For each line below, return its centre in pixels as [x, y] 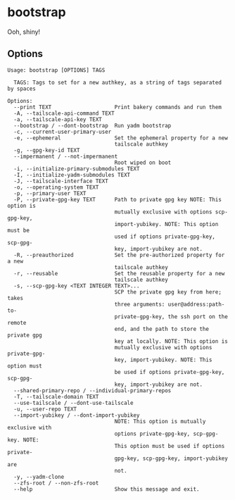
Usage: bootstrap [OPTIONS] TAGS [56, 70]
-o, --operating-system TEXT [56, 187]
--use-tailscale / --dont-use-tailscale [74, 403]
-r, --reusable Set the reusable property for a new [119, 273]
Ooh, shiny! [24, 32]
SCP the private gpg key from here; [168, 292]
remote [17, 323]
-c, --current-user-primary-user [63, 132]
